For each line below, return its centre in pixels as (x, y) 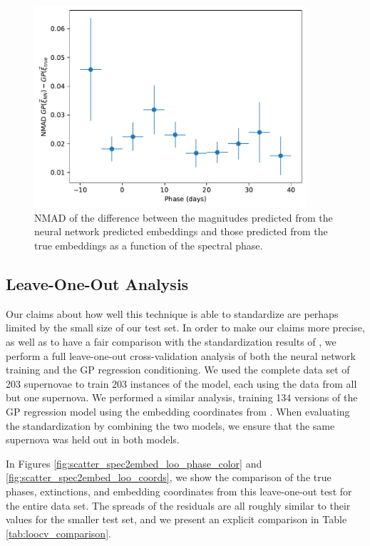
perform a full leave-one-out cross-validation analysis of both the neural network (181, 355)
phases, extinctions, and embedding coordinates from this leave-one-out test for (179, 491)
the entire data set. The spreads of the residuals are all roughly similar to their (178, 505)
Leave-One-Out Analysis (97, 284)
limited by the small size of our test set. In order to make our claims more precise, (185, 328)
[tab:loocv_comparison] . (58, 533)
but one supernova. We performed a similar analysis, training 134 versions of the (182, 397)
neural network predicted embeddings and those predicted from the (181, 231)
